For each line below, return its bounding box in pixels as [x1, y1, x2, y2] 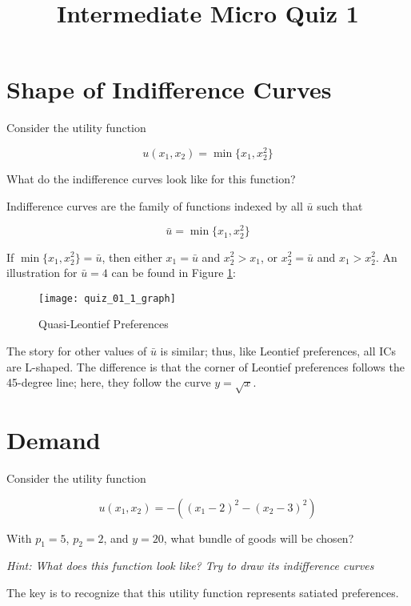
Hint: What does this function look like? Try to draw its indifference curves [6, 557, 374, 574]
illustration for [6, 264, 78, 281]
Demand [6, 423, 101, 456]
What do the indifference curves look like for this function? [6, 171, 296, 187]
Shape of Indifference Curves [6, 73, 332, 106]
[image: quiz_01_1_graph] [38, 292, 176, 304]
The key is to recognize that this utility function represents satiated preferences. [6, 584, 399, 601]
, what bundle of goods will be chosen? [163, 529, 354, 546]
